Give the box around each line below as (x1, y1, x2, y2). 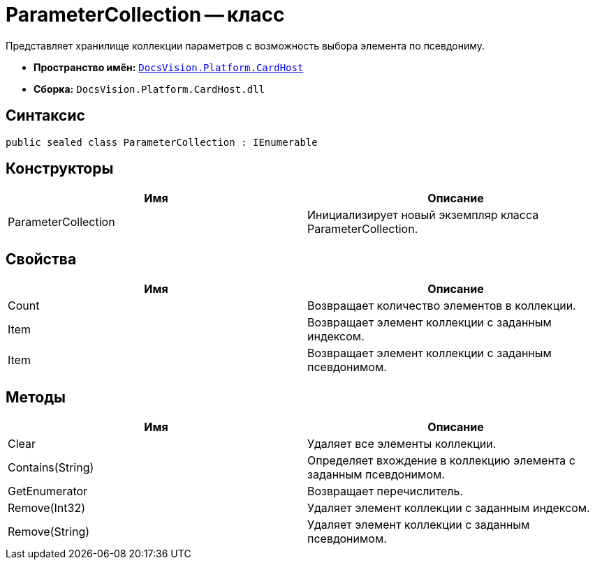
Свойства (6, 250, 77, 268)
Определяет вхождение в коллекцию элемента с (307, 453, 575, 468)
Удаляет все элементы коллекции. (307, 437, 497, 451)
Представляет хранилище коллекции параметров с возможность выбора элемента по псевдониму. (6, 39, 485, 52)
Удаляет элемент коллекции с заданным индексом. (307, 501, 590, 515)
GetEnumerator (8, 484, 88, 499)
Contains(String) (8, 460, 94, 475)
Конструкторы (6, 160, 114, 178)
